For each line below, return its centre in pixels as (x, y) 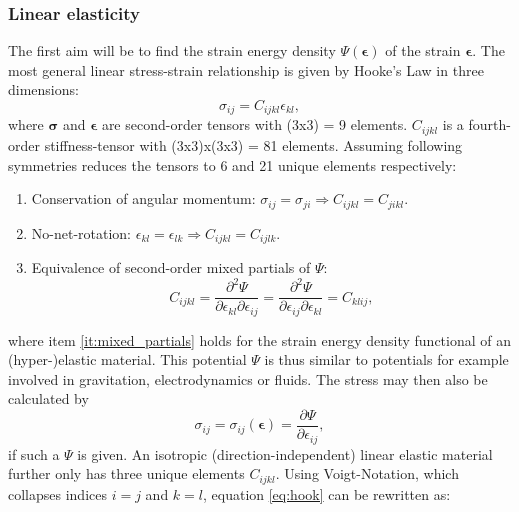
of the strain (423, 50)
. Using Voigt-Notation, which (367, 473)
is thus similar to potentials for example (386, 359)
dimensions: (43, 89)
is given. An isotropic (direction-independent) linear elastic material (285, 453)
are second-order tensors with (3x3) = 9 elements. (254, 124)
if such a (34, 453)
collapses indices (57, 493)
